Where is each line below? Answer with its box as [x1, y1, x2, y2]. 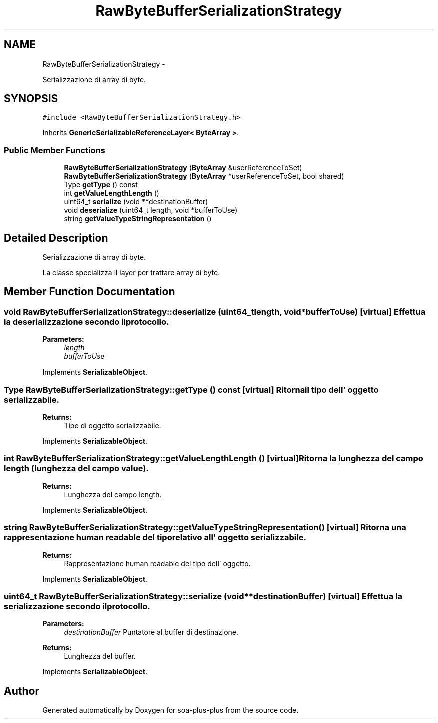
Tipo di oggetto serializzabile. [64, 421, 161, 430]
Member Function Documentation [4, 285, 175, 298]
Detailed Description [4, 231, 108, 244]
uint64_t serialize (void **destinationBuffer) [64, 197, 208, 206]
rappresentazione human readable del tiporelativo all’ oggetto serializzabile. [4, 532, 306, 543]
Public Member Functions [4, 145, 105, 155]
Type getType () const [64, 180, 138, 189]
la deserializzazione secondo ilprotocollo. [4, 316, 169, 327]
